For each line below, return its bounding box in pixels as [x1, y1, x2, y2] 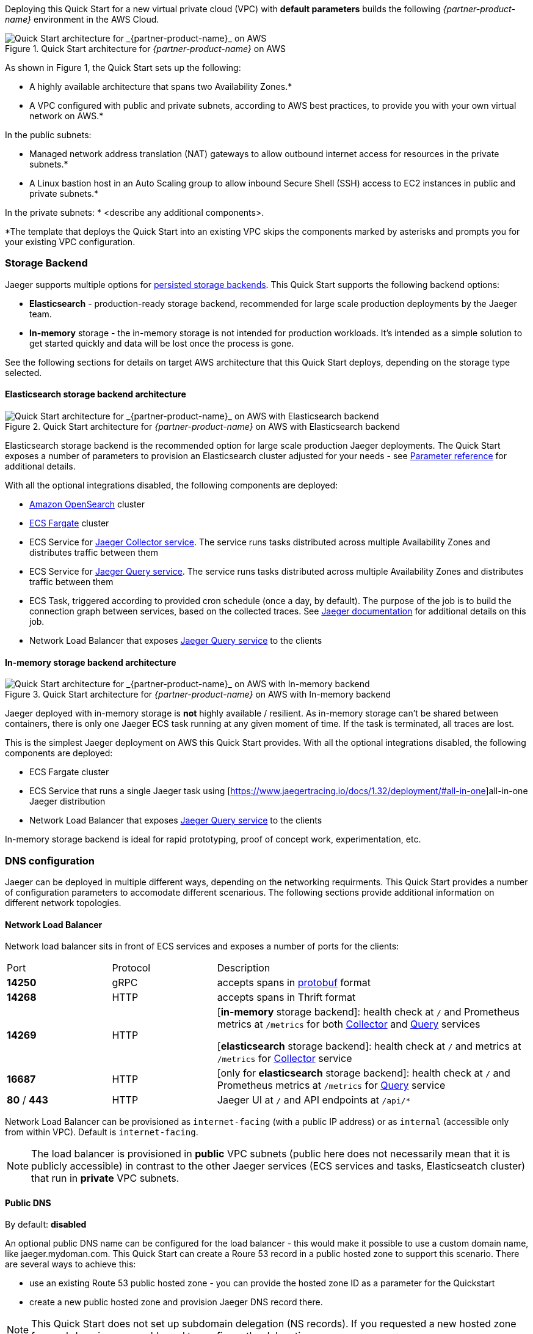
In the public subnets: [5, 130, 92, 140]
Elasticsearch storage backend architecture [5, 389, 186, 400]
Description [217, 962, 270, 975]
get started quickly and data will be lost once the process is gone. [29, 337, 294, 348]
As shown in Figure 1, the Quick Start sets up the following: [5, 62, 241, 73]
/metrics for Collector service [217, 1052, 352, 1065]
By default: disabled [5, 1219, 87, 1230]
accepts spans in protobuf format [217, 976, 371, 989]
